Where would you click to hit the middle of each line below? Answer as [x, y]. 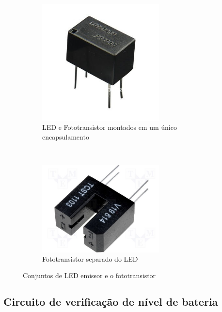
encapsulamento [66, 136]
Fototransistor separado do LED [90, 259]
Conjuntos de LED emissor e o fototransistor [89, 275]
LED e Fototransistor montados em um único [110, 127]
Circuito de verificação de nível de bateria [111, 301]
